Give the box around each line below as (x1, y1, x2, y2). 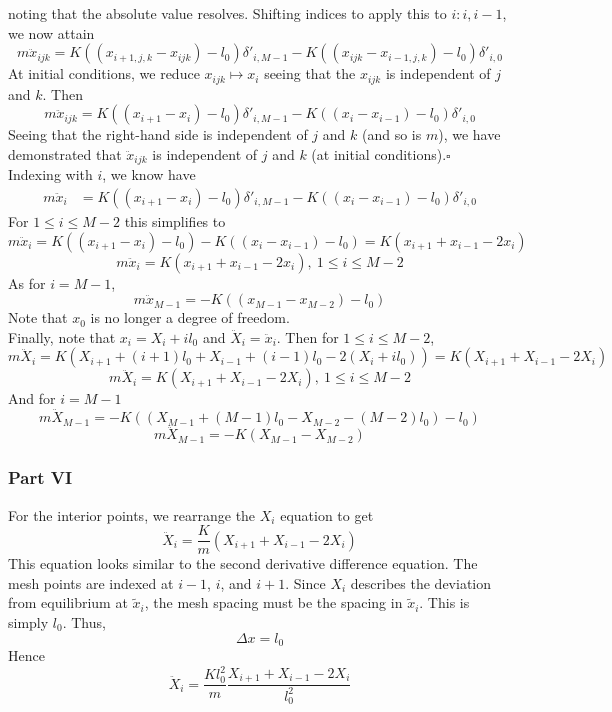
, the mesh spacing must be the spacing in (144, 592, 403, 613)
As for (8, 272, 46, 293)
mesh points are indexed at (8, 572, 174, 593)
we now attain (8, 22, 95, 43)
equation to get (280, 504, 374, 525)
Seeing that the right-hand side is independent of (8, 124, 308, 145)
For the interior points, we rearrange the (8, 504, 256, 525)
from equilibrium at (8, 592, 128, 613)
